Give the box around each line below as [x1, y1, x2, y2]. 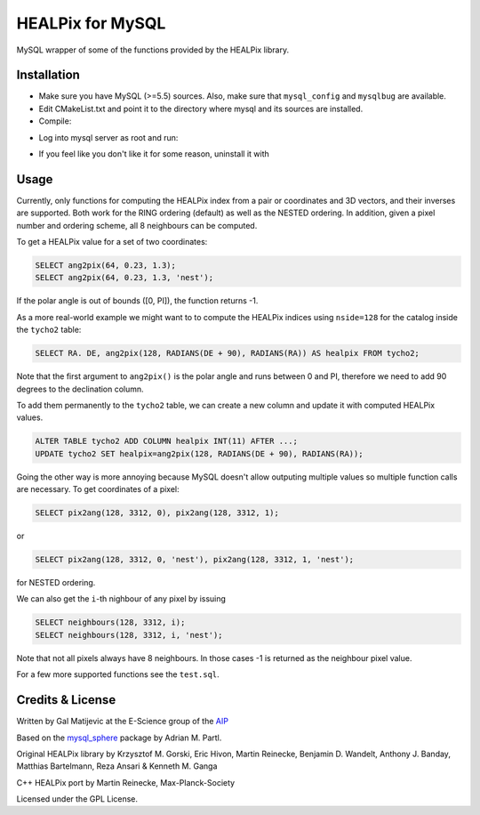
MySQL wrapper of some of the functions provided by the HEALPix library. [16, 44, 289, 55]
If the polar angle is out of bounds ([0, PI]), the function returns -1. [16, 295, 259, 306]
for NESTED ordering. [16, 577, 96, 588]
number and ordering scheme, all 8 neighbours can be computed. [16, 220, 258, 230]
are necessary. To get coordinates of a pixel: [16, 484, 180, 495]
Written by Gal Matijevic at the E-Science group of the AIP [16, 716, 228, 727]
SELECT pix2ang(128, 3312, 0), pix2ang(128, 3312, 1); [35, 508, 279, 518]
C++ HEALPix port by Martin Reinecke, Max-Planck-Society [16, 777, 236, 787]
